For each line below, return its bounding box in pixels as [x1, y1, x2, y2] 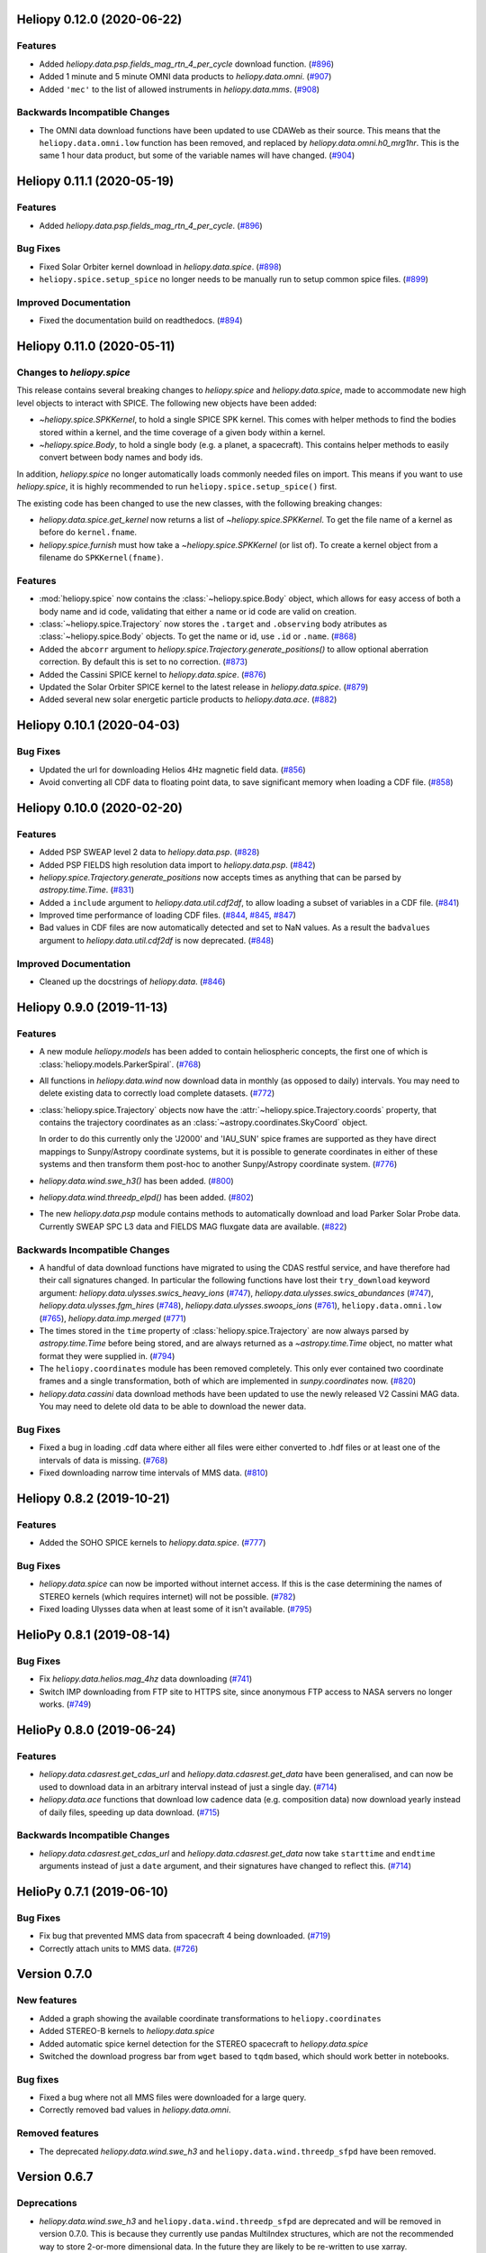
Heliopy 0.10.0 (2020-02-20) [16, 800, 184, 816]
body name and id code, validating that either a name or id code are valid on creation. [39, 606, 357, 616]
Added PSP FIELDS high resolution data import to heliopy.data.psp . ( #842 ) [39, 859, 316, 870]
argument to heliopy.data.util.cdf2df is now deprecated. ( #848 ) [39, 935, 274, 945]
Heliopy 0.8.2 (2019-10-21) [16, 1491, 170, 1506]
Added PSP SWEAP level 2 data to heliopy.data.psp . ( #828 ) [39, 847, 260, 858]
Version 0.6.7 [16, 2169, 94, 2185]
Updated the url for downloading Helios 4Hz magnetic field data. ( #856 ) [39, 764, 306, 775]
